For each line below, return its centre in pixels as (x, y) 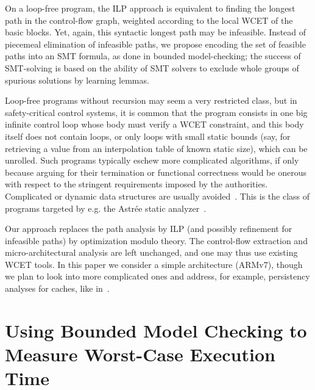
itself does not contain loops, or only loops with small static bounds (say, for (148, 136)
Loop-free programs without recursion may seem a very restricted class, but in (151, 100)
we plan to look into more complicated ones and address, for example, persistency (157, 276)
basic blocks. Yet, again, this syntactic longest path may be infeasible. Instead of (156, 32)
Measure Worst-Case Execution (140, 354)
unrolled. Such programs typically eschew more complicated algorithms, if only (152, 160)
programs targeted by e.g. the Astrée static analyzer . (106, 208)
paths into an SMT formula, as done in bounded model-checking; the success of (153, 56)
